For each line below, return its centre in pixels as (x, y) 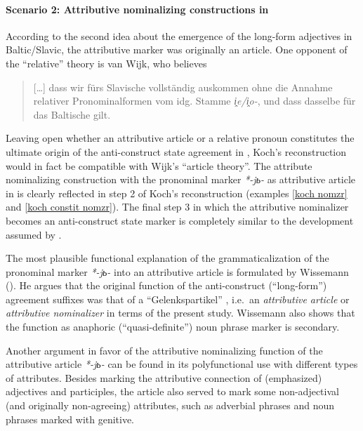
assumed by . (34, 234)
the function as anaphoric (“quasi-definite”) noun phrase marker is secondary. (173, 327)
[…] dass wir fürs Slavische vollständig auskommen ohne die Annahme (183, 87)
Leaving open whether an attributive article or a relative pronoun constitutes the (180, 138)
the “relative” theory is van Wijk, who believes (106, 63)
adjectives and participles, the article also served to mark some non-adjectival (172, 391)
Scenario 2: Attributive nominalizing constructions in (137, 9)
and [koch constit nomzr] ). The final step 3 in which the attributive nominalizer (177, 207)
